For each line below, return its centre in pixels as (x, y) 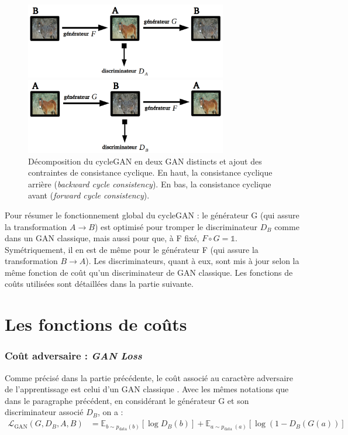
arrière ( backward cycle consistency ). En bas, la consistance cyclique (150, 184)
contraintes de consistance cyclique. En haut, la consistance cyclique (150, 172)
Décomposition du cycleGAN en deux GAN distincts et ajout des (145, 161)
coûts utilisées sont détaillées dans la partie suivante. (99, 284)
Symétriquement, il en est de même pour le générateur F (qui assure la (132, 249)
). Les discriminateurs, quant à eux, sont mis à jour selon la (192, 261)
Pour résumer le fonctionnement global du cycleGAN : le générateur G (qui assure (152, 215)
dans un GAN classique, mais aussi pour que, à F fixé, (102, 238)
